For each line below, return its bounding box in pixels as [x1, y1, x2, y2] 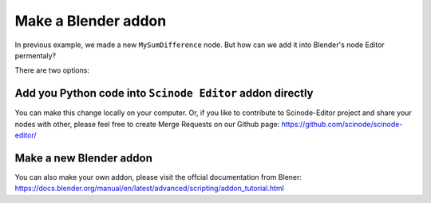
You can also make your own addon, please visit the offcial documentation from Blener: [14, 172, 302, 181]
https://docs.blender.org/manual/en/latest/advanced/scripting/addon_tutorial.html [14, 184, 285, 193]
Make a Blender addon [14, 12, 167, 30]
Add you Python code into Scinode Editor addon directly [14, 86, 314, 100]
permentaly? [14, 50, 56, 60]
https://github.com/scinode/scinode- [281, 119, 403, 129]
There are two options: [14, 66, 89, 75]
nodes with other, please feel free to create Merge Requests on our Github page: [14, 119, 280, 129]
